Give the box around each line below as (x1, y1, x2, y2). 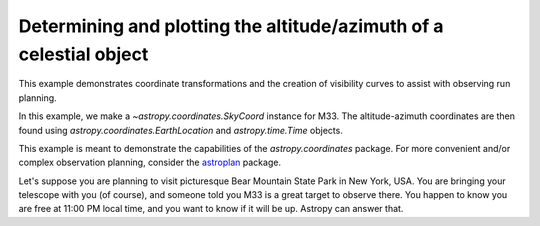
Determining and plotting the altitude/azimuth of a (18, 15, 444, 37)
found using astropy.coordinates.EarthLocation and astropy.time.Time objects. (18, 124, 344, 136)
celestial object (18, 43, 149, 65)
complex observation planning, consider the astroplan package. (18, 156, 282, 169)
